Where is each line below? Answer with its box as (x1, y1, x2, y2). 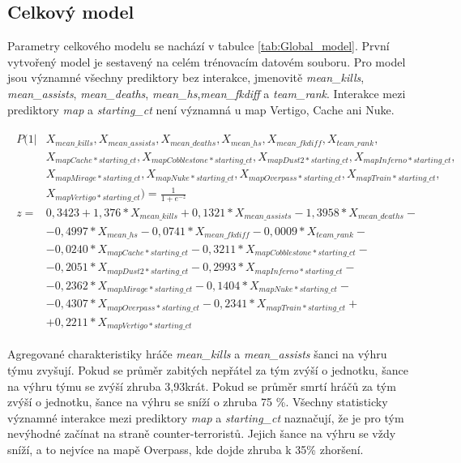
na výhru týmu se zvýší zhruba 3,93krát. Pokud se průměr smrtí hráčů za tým (7, 377, 396, 394)
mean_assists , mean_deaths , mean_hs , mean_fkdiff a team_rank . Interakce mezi (7, 84, 406, 101)
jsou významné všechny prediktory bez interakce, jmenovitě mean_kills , (7, 69, 365, 86)
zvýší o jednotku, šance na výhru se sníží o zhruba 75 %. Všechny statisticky (7, 393, 388, 410)
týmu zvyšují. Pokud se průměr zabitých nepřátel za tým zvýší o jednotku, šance (7, 362, 408, 379)
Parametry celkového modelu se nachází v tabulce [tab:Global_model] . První (7, 37, 390, 54)
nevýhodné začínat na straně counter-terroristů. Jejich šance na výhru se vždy (7, 425, 396, 442)
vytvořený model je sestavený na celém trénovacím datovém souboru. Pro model (7, 53, 406, 70)
